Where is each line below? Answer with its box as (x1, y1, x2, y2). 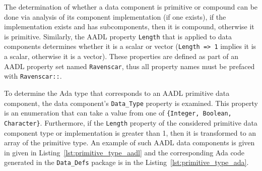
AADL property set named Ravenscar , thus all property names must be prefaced (4, 61, 255, 71)
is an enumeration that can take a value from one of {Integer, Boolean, (4, 107, 232, 118)
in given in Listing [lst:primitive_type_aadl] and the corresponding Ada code (4, 147, 245, 157)
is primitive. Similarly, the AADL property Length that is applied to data (4, 31, 232, 41)
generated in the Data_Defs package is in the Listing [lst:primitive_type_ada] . (4, 157, 249, 167)
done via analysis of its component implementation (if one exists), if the (4, 11, 226, 22)
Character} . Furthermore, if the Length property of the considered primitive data (4, 117, 257, 128)
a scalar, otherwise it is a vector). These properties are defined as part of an (4, 51, 239, 62)
